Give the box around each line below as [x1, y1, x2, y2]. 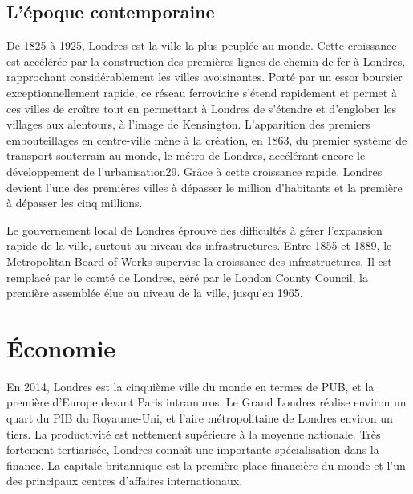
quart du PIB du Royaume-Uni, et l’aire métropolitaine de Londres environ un [6, 410, 393, 427]
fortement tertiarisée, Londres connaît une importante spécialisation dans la [6, 441, 379, 458]
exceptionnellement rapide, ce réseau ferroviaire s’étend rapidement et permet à [6, 84, 397, 100]
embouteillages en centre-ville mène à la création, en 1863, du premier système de [6, 131, 407, 148]
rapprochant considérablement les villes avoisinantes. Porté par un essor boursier [6, 68, 403, 85]
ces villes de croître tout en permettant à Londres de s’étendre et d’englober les [6, 100, 397, 116]
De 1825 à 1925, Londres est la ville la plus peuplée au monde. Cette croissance [6, 37, 397, 54]
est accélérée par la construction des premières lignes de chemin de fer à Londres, [6, 52, 406, 69]
